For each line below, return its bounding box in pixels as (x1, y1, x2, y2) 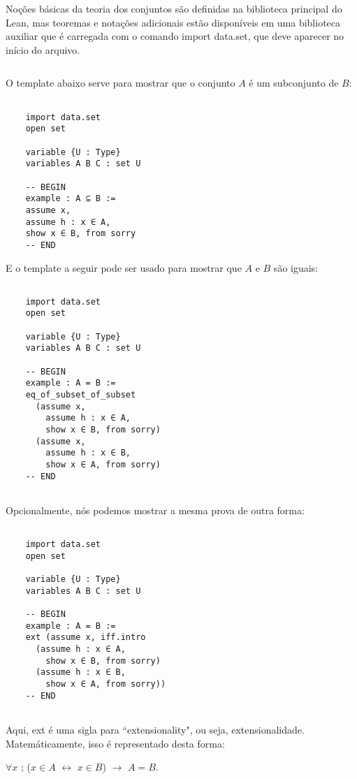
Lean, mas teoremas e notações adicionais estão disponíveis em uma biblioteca (6, 15, 341, 29)
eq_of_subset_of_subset (25, 390, 136, 400)
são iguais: (273, 260, 319, 275)
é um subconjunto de (249, 75, 339, 90)
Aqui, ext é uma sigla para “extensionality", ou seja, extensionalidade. (6, 722, 305, 736)
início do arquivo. (6, 42, 80, 57)
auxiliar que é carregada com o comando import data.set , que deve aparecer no (6, 29, 344, 43)
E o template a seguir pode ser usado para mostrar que (6, 260, 242, 275)
